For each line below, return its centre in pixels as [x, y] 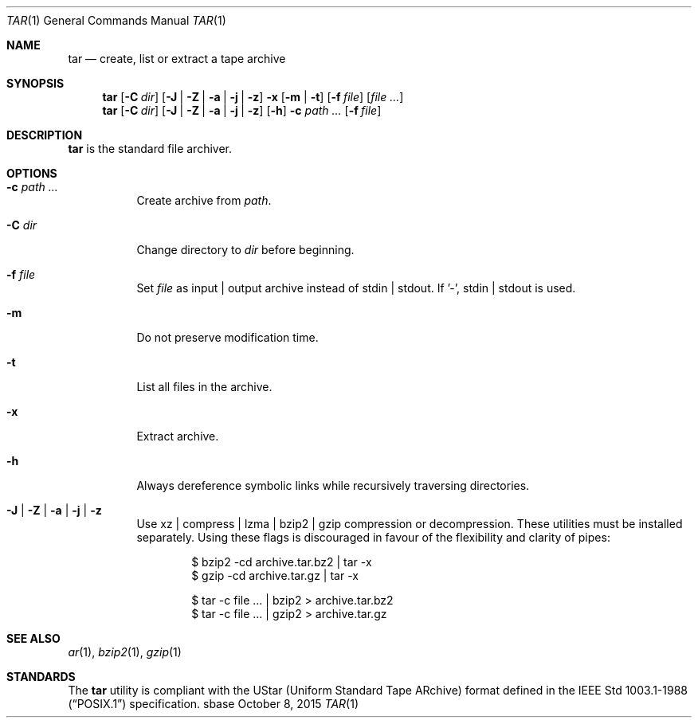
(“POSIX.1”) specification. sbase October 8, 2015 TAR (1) [214, 704]
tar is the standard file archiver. [150, 149]
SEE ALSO [33, 638]
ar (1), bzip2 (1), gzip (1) [125, 652]
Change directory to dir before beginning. [245, 250]
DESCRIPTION [45, 135]
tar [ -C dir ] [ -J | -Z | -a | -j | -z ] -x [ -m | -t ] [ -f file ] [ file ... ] [253, 97]
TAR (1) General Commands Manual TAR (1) [116, 20]
